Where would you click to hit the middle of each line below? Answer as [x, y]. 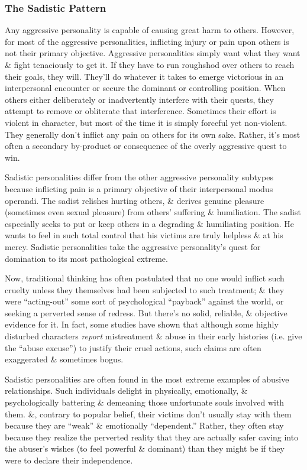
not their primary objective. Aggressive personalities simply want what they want [153, 53]
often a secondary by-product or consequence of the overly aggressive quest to [146, 146]
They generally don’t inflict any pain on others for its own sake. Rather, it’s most [153, 134]
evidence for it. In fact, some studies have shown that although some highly [142, 324]
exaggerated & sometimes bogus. [64, 359]
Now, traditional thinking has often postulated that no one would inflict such [145, 278]
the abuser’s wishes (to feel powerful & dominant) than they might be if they [145, 448]
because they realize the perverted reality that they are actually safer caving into [152, 437]
